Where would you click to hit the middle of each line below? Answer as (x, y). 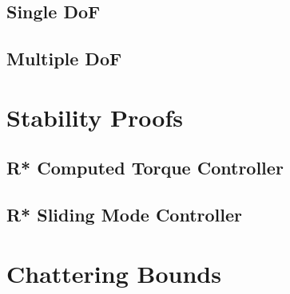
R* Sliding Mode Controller (125, 215)
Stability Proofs (95, 117)
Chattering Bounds (114, 273)
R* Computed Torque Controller (145, 168)
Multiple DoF (64, 59)
